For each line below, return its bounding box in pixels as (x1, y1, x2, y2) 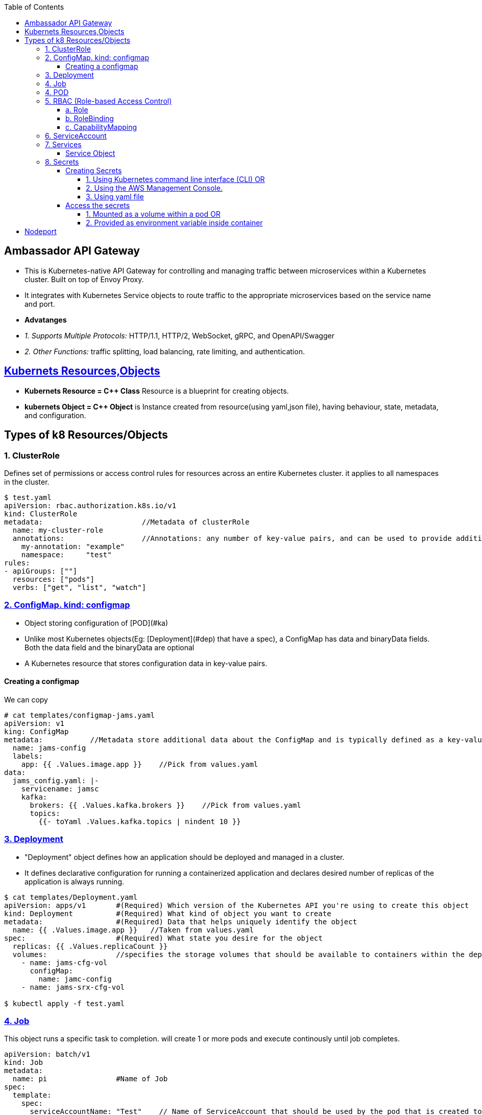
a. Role (65, 105, 88, 114)
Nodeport (25, 227, 57, 236)
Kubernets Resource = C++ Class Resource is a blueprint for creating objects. (25, 386, 289, 395)
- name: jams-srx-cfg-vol (21, 983, 125, 991)
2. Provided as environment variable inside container (86, 218, 263, 227)
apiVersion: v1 (4, 719, 65, 727)
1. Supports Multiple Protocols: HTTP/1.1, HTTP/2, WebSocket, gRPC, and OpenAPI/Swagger (25, 331, 334, 340)
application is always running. (25, 877, 125, 886)
